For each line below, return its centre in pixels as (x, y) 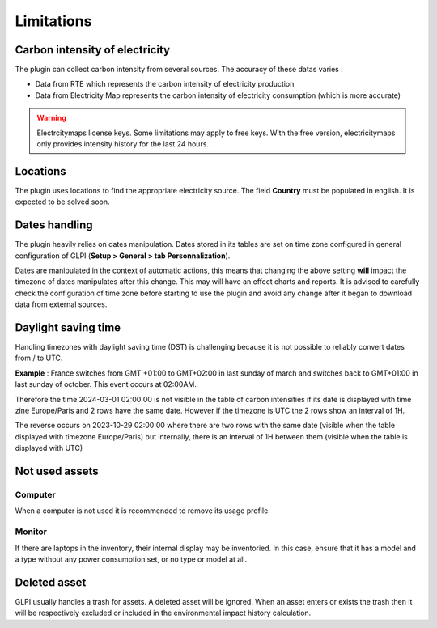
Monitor (31, 532)
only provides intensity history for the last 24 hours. (123, 144)
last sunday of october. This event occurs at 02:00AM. (106, 384)
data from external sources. (61, 304)
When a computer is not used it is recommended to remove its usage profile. (142, 511)
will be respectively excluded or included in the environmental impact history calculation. (163, 613)
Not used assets (57, 471)
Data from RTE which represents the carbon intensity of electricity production (165, 84)
